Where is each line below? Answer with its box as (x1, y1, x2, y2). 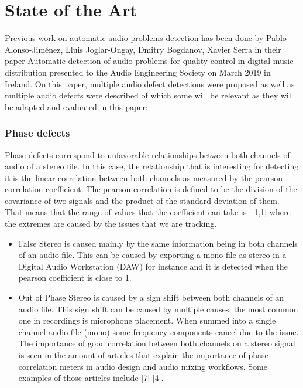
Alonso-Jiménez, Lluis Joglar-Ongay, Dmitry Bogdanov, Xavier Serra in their (5, 43, 281, 55)
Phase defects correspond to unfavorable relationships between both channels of (5, 148, 290, 161)
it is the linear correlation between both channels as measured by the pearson (5, 171, 283, 183)
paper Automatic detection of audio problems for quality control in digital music (5, 55, 294, 67)
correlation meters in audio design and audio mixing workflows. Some (18, 360, 267, 372)
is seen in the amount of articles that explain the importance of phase (18, 349, 268, 360)
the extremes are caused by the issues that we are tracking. (5, 217, 217, 230)
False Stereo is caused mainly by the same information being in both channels (18, 237, 298, 249)
